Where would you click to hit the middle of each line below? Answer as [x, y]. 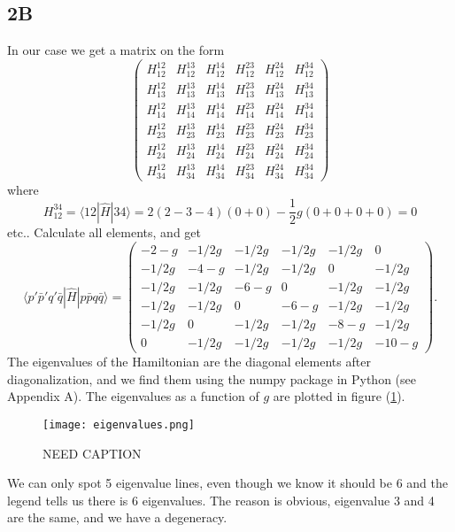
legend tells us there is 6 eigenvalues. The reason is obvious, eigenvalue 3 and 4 [221, 500]
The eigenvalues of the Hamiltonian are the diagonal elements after [189, 362]
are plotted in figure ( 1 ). [339, 396]
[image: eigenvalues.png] [119, 425]
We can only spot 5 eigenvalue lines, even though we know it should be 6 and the [227, 483]
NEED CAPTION [92, 453]
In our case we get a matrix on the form [116, 50]
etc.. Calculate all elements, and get [104, 232]
